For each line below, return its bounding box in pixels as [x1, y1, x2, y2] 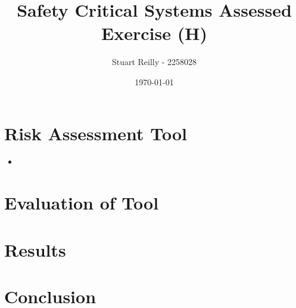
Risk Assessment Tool [4, 121, 188, 145]
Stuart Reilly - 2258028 [111, 56, 197, 68]
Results [4, 237, 66, 261]
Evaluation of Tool [4, 190, 159, 215]
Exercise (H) [101, 21, 207, 45]
